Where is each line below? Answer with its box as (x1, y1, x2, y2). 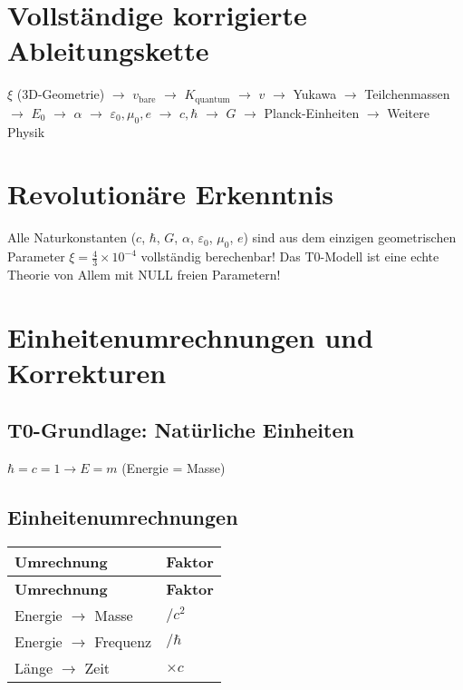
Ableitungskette (7, 32, 209, 69)
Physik (7, 122, 45, 141)
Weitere (387, 103, 429, 122)
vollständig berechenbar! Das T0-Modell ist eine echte (140, 247, 439, 266)
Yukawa (293, 84, 337, 103)
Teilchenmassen (364, 84, 450, 103)
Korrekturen (7, 353, 167, 390)
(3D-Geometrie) (16, 84, 105, 103)
